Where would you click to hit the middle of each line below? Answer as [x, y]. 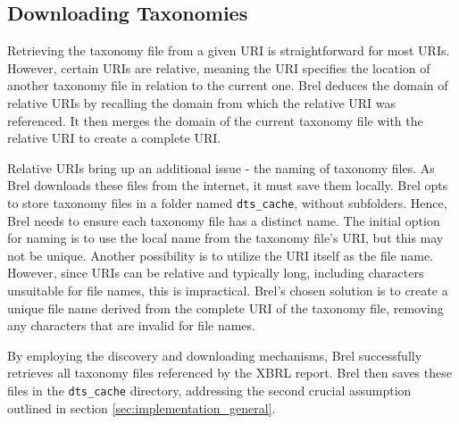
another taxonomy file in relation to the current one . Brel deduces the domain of [228, 85]
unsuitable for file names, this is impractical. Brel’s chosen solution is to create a [228, 290]
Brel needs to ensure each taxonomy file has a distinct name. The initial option [224, 220]
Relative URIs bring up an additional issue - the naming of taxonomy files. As [221, 167]
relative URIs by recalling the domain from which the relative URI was [202, 102]
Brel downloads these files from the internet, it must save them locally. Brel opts [228, 185]
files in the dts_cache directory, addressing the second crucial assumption [209, 390]
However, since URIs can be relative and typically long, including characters [216, 273]
